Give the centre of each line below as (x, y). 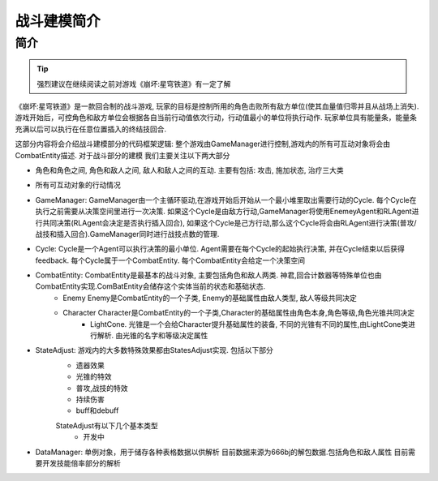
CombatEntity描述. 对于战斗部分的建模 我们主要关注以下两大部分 (122, 155)
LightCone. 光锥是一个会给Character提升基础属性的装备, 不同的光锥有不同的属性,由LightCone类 (249, 324)
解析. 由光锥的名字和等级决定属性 (152, 336)
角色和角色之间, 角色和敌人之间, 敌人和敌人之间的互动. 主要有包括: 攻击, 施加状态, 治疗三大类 (189, 170)
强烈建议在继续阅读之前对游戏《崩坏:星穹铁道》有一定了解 (134, 84)
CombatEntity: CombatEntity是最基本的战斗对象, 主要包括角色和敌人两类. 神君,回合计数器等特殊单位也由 (208, 275)
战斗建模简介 (58, 21)
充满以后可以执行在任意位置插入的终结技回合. (91, 129)
